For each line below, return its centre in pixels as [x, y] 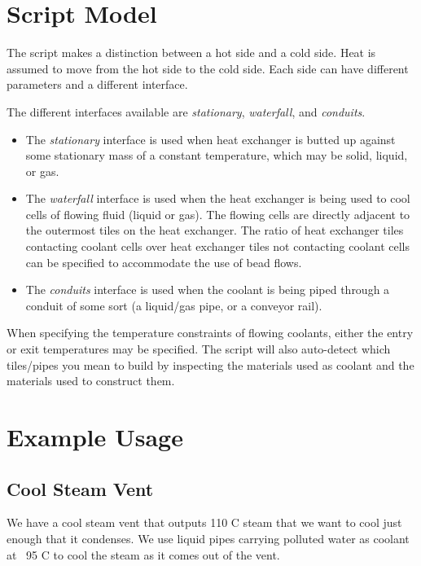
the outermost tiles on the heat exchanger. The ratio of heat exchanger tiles [215, 230]
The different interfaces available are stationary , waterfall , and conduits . [186, 111]
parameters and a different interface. [97, 84]
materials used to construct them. [91, 381]
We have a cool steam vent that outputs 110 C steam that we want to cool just [204, 522]
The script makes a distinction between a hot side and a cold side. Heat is [191, 53]
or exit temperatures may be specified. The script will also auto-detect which [199, 349]
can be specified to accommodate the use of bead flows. [164, 262]
